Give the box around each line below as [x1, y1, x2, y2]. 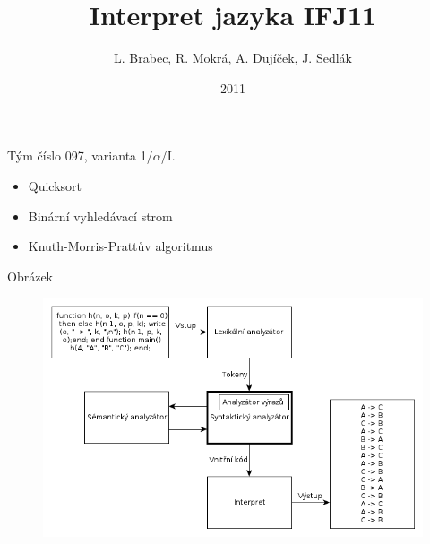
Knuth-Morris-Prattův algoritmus [28, 237, 213, 255]
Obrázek [7, 266, 53, 285]
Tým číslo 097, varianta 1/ [7, 146, 153, 165]
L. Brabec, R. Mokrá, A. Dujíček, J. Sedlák [114, 48, 352, 67]
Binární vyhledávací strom [28, 206, 173, 225]
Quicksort [28, 176, 82, 194]
